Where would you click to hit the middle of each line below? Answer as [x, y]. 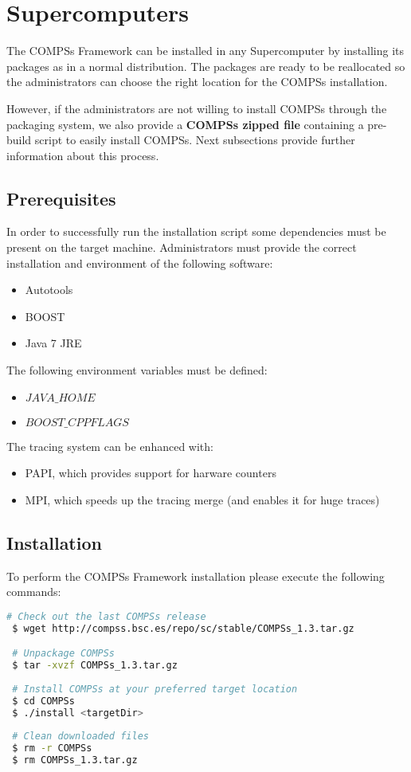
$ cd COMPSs [43, 701]
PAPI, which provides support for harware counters [151, 473]
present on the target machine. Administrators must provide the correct [182, 247]
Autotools [49, 290]
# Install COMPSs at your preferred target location [155, 689]
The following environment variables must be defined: [137, 370]
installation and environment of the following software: [140, 263]
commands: [34, 592]
